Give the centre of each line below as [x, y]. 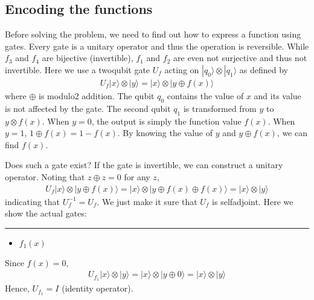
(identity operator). [98, 288]
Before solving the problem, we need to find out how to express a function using [153, 34]
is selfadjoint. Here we [253, 201]
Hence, [17, 288]
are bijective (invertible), [88, 58]
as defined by [264, 69]
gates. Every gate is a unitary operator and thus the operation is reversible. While [157, 46]
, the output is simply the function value [166, 121]
